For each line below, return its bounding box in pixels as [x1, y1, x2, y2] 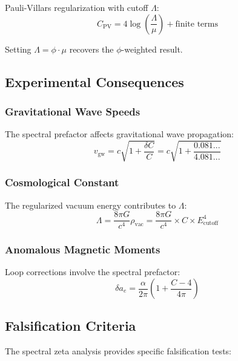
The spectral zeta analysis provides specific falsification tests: [5, 345, 231, 357]
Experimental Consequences [5, 72, 184, 91]
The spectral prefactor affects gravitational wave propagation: [5, 128, 234, 140]
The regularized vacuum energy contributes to [5, 198, 176, 211]
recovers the [69, 42, 114, 55]
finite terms [175, 19, 218, 28]
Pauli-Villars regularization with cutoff [5, 1, 148, 13]
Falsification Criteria [5, 316, 136, 335]
